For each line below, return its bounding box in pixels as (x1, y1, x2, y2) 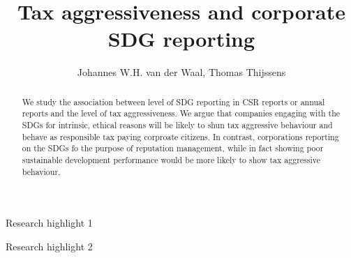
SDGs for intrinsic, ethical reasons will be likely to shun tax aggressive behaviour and (22, 119, 333, 131)
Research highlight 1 (6, 215, 93, 230)
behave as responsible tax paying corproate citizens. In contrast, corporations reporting (22, 130, 339, 142)
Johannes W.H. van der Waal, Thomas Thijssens (77, 65, 286, 79)
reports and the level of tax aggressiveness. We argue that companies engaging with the (22, 107, 341, 119)
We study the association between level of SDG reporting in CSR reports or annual (22, 96, 325, 107)
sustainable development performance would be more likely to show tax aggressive (22, 153, 320, 165)
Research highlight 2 (6, 238, 93, 253)
